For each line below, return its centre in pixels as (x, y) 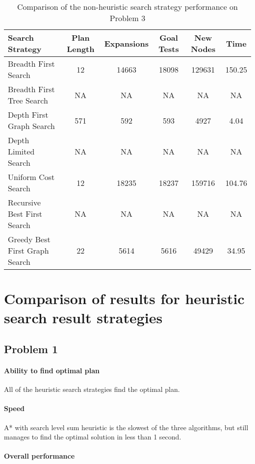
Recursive (25, 202)
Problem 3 (127, 18)
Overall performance (39, 456)
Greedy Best (29, 239)
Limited (21, 151)
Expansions (127, 43)
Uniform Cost (31, 177)
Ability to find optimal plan (52, 370)
